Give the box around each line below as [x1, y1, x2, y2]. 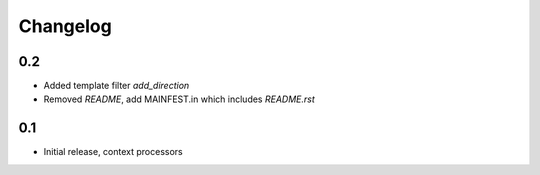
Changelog [18, 15, 112, 37]
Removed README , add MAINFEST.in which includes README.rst [43, 93, 315, 105]
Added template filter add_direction [43, 80, 190, 92]
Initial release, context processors [43, 146, 184, 158]
